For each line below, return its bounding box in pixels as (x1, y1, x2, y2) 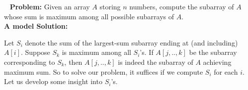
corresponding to (4, 56, 55, 67)
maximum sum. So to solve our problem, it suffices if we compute (4, 66, 203, 77)
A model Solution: (4, 21, 68, 31)
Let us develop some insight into (4, 76, 102, 87)
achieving (203, 56, 232, 67)
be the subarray (189, 47, 237, 57)
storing (99, 1, 121, 11)
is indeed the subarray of (118, 56, 193, 67)
